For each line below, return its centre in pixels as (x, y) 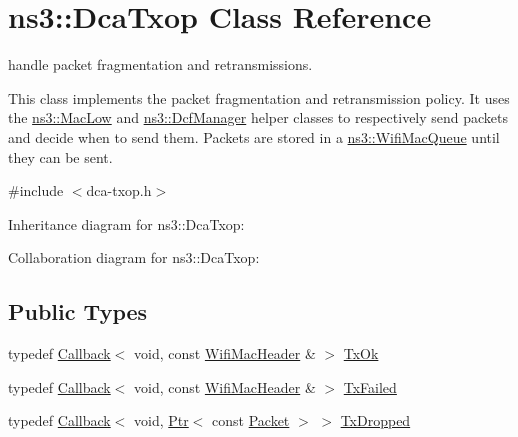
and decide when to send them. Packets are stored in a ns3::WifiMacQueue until (254, 136)
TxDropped (375, 420)
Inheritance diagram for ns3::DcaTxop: (126, 223)
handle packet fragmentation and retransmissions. (160, 64)
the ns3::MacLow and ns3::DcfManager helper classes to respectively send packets (258, 117)
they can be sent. (60, 156)
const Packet (251, 420)
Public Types (78, 311)
